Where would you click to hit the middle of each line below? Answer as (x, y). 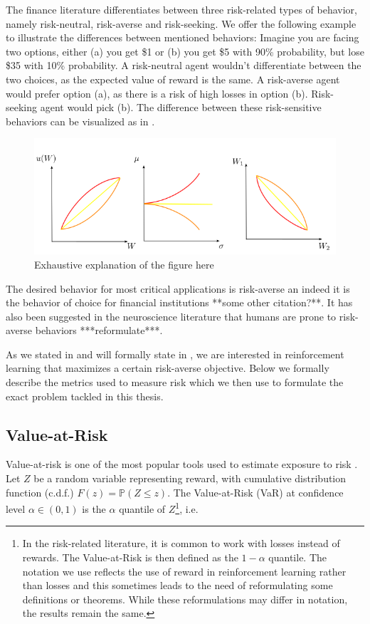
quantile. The (298, 557)
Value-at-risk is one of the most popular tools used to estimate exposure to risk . (182, 464)
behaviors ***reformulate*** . (99, 330)
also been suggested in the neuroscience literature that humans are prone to (171, 316)
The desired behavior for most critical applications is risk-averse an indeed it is (178, 288)
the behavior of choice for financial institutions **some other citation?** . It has (179, 302)
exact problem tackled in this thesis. (85, 396)
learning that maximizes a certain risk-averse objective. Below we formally (168, 368)
